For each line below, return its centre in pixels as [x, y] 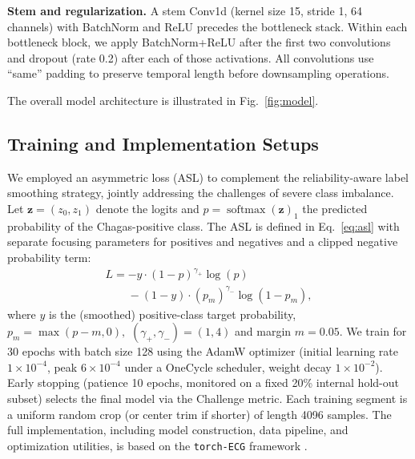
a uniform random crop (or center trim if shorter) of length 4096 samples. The [199, 414]
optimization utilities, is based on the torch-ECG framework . [157, 445]
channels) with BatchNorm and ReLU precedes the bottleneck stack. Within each [207, 26]
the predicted [335, 208]
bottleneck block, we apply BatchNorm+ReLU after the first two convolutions [199, 42]
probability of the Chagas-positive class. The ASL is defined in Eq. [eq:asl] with [203, 225]
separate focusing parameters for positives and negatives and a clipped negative [203, 242]
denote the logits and [147, 208]
